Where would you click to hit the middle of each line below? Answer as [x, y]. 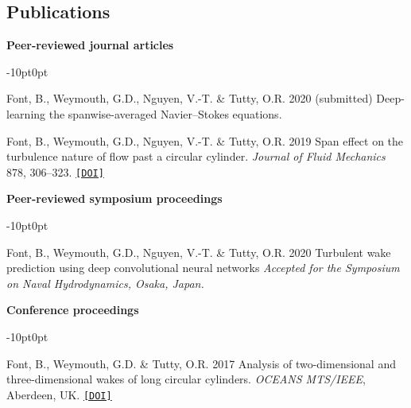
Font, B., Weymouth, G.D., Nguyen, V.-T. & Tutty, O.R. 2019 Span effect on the [205, 140]
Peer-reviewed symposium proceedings [114, 198]
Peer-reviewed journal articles [90, 45]
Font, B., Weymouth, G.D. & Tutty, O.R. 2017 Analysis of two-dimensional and [201, 363]
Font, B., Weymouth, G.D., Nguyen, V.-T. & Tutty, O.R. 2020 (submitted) [190, 98]
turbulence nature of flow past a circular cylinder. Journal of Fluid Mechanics [196, 156]
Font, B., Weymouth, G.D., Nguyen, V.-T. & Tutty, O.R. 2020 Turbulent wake [199, 252]
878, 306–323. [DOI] [55, 171]
